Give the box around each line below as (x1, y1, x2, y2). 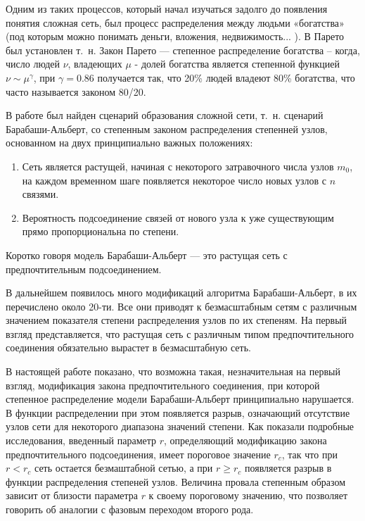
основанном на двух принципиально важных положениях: (6, 135, 253, 150)
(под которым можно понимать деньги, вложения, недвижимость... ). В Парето (6, 29, 345, 44)
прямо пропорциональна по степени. (22, 224, 179, 239)
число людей (6, 56, 60, 71)
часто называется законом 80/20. (6, 84, 146, 99)
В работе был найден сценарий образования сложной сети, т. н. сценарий (6, 108, 324, 123)
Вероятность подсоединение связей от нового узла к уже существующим (22, 210, 334, 225)
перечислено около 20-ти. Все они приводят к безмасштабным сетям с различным (6, 299, 357, 313)
